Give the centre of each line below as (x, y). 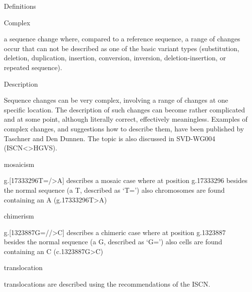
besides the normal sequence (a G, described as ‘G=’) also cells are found (113, 242)
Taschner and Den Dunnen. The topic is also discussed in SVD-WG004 (110, 138)
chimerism (19, 216)
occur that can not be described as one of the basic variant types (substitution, (122, 48)
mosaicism (19, 164)
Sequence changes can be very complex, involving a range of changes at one (116, 100)
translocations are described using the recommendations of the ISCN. (107, 284)
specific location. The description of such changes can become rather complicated (125, 109)
